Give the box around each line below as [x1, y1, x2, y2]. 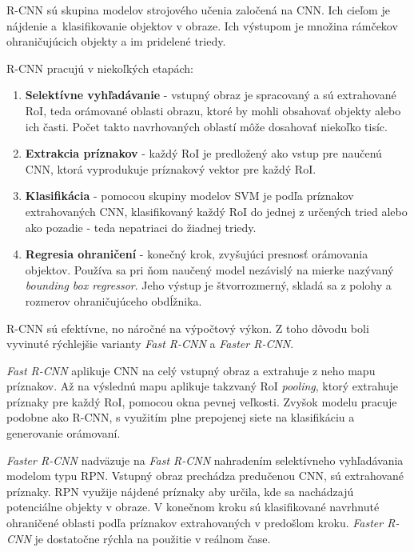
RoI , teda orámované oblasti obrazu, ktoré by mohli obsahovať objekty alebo [25, 102, 401, 118]
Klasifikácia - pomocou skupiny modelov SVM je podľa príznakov [25, 187, 354, 204]
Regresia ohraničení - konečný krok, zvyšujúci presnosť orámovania [25, 246, 368, 262]
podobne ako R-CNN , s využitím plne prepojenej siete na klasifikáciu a [6, 409, 355, 426]
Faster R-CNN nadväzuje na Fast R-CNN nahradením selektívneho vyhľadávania [6, 451, 404, 468]
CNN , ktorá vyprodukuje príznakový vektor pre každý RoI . [25, 160, 316, 177]
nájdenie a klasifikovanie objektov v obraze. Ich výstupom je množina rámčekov [6, 17, 398, 34]
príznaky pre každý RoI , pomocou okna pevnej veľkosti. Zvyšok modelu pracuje [6, 393, 397, 410]
